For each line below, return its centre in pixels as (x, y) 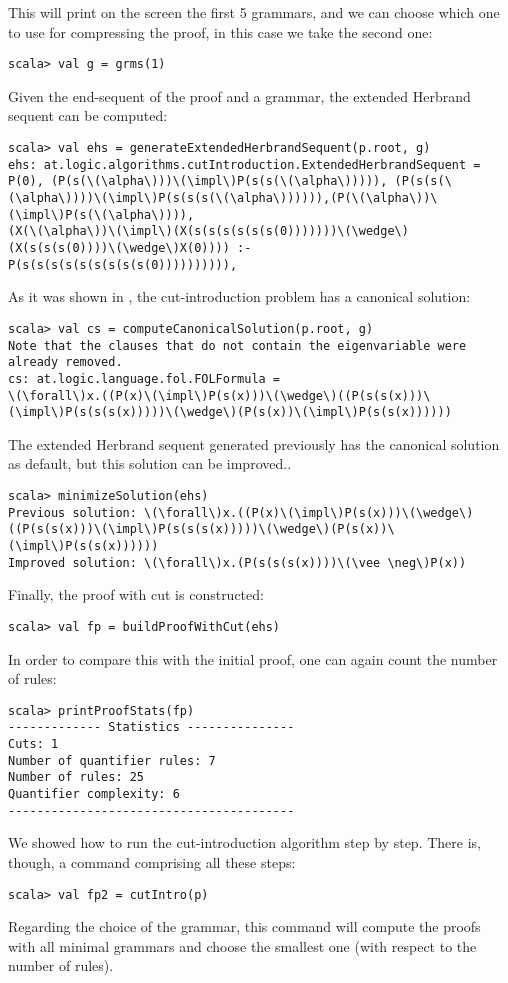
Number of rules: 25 (76, 777)
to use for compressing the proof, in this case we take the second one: (220, 31)
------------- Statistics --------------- (151, 727)
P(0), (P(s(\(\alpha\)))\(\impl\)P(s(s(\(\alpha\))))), (198, 181)
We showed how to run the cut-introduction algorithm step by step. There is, (244, 842)
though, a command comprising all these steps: (152, 861)
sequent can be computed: (88, 115)
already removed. (65, 362)
